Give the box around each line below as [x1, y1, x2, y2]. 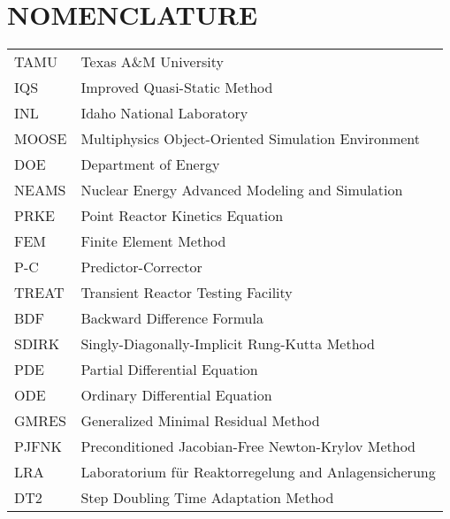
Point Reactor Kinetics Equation [80, 205, 284, 226]
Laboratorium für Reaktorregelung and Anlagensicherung [80, 462, 436, 483]
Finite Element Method [80, 231, 226, 252]
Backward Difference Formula [80, 308, 263, 329]
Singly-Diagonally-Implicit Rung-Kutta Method [80, 333, 375, 355]
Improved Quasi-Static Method [80, 77, 273, 98]
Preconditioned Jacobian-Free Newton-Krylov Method [80, 436, 416, 457]
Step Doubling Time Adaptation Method [80, 487, 334, 508]
